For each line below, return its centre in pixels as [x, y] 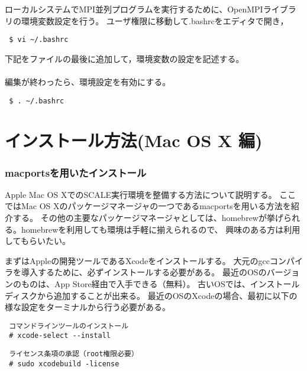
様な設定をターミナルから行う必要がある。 [88, 307]
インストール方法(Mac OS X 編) [134, 140]
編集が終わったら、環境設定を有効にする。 [88, 82]
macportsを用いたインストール [76, 172]
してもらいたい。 [38, 241]
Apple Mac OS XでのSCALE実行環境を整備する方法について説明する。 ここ [151, 194]
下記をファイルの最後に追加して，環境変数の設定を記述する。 [125, 58]
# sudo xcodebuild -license [64, 364]
